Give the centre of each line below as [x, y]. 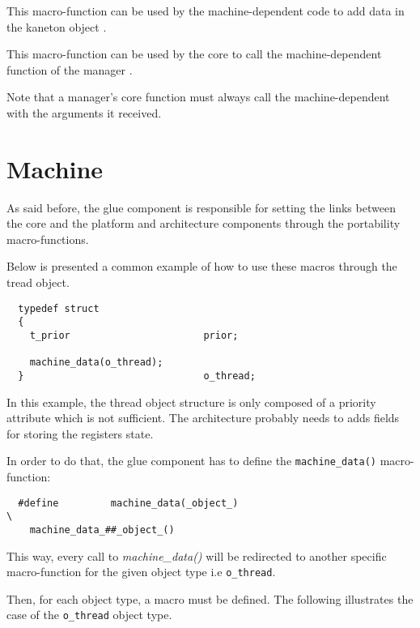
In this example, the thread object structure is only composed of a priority [191, 402]
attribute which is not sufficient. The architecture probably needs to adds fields [203, 418]
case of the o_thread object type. [89, 615]
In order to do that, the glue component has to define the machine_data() [191, 461]
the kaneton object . [57, 26]
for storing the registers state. [80, 433]
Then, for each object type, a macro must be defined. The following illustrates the [210, 598]
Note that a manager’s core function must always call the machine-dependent [198, 97]
